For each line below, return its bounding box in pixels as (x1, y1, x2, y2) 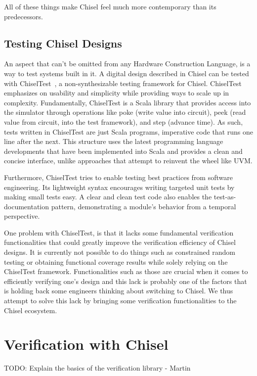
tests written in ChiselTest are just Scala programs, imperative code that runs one (4, 126, 253, 137)
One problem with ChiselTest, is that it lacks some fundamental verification (4, 227, 234, 237)
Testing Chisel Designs (4, 35, 122, 50)
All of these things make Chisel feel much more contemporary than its (4, 1, 216, 11)
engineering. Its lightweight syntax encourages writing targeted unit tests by (4, 182, 235, 192)
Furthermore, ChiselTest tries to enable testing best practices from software (4, 172, 233, 182)
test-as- (214, 191, 236, 202)
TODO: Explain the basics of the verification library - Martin (4, 363, 191, 373)
